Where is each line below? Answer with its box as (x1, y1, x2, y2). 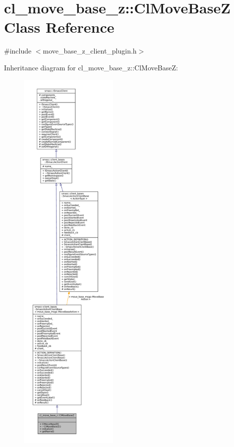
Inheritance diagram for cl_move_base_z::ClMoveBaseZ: (4, 62, 178, 72)
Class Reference (4, 17, 115, 37)
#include (4, 46, 32, 56)
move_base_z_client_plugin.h (43, 46, 137, 56)
